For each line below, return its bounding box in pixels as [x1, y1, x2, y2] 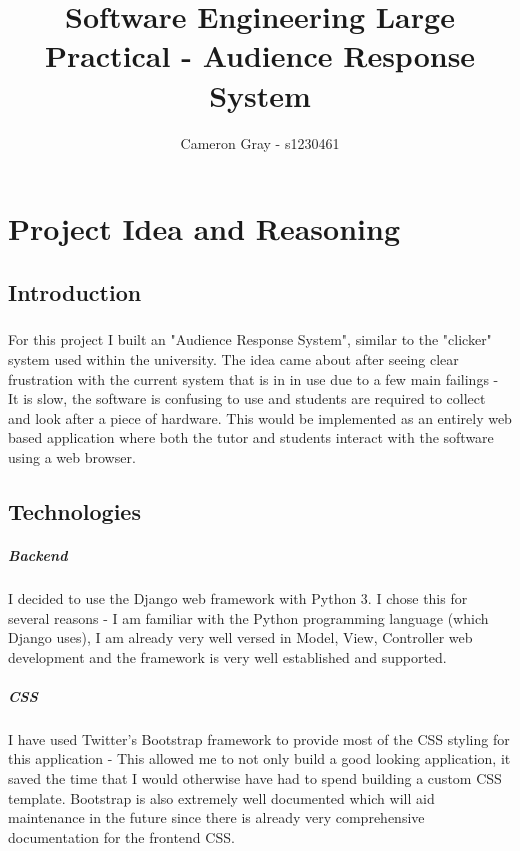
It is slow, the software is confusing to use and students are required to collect [8, 388, 486, 409]
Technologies [8, 495, 141, 526]
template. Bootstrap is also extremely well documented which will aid [8, 787, 435, 808]
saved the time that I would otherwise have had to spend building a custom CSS [8, 768, 502, 789]
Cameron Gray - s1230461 [180, 132, 340, 153]
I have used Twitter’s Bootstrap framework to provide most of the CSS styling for [8, 728, 510, 749]
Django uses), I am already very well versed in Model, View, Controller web [8, 627, 473, 648]
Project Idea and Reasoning [8, 208, 401, 249]
